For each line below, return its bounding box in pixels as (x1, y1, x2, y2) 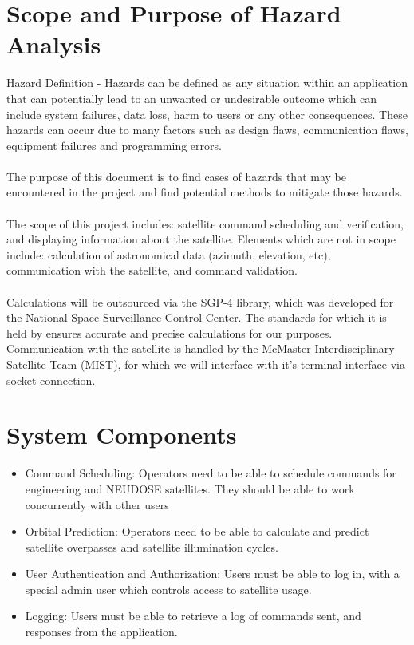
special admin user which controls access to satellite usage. (25, 580, 312, 597)
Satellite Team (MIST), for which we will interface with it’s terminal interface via (6, 356, 405, 372)
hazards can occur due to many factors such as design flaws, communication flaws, (6, 121, 408, 138)
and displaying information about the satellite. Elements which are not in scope (6, 231, 396, 247)
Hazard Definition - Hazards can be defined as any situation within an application (6, 74, 408, 91)
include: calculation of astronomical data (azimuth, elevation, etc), (6, 246, 331, 263)
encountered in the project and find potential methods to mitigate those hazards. (6, 184, 403, 200)
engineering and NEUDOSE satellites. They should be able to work (25, 480, 355, 497)
